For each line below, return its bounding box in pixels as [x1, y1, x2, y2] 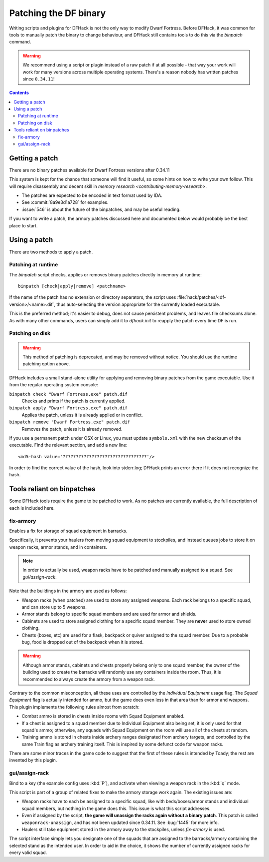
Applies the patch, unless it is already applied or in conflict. [21, 412, 143, 418]
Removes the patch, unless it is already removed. [21, 426, 123, 432]
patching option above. [22, 361, 70, 367]
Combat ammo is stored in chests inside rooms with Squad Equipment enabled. [21, 713, 185, 719]
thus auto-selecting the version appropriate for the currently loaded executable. [56, 301, 220, 307]
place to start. [9, 222, 38, 228]
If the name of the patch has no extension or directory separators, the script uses [9, 294, 176, 300]
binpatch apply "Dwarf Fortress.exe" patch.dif [9, 405, 128, 411]
